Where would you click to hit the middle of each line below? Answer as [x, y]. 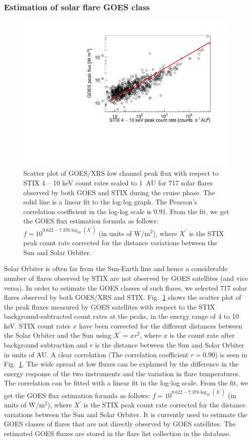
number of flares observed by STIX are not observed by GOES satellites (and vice [126, 278]
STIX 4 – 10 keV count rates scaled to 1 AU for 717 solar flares [118, 183]
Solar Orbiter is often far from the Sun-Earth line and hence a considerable [116, 268]
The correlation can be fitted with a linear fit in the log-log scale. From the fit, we [126, 383]
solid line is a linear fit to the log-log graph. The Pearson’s [110, 202]
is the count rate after [202, 335]
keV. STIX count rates [37, 325]
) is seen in [231, 354]
